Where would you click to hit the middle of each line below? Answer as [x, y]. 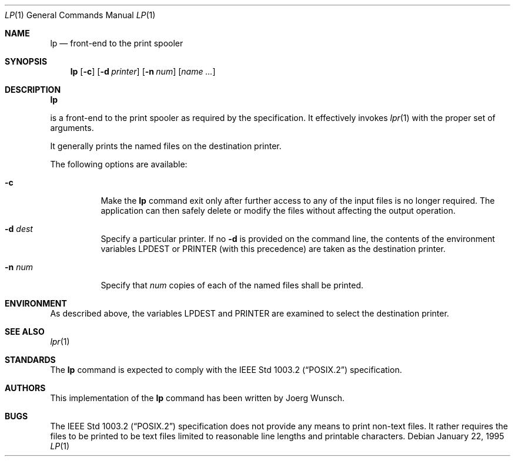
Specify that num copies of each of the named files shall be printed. [232, 285]
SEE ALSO [25, 332]
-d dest [19, 229]
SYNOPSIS [26, 61]
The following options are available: [119, 164]
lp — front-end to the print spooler [117, 43]
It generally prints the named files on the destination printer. [166, 146]
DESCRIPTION [33, 90]
